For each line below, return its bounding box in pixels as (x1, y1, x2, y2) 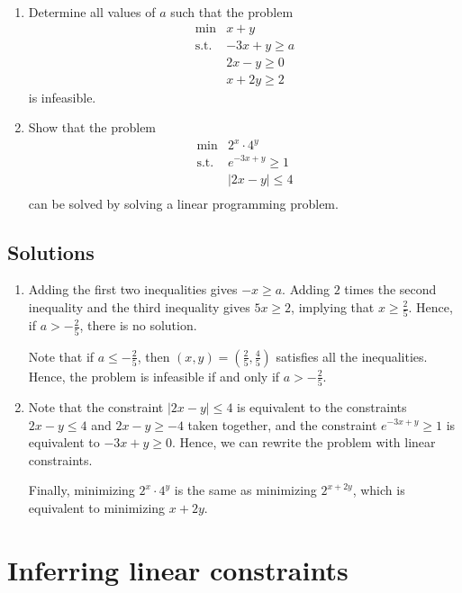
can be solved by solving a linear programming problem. (28, 193, 339, 212)
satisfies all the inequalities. (276, 346, 428, 365)
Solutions (7, 238, 95, 265)
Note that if (28, 346, 95, 365)
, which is (352, 481, 405, 499)
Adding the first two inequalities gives (28, 280, 238, 299)
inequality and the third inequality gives (28, 298, 250, 316)
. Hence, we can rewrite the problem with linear (171, 433, 436, 452)
